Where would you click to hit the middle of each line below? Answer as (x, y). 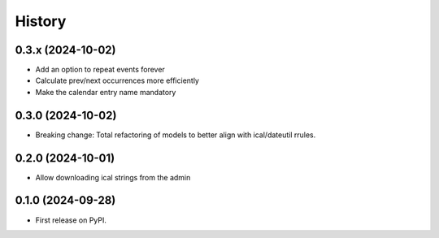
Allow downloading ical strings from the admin (113, 177)
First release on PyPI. (71, 220)
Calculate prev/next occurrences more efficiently (117, 80)
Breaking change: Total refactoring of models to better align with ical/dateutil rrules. (176, 135)
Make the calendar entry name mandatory (106, 92)
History (41, 21)
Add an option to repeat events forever (100, 70)
